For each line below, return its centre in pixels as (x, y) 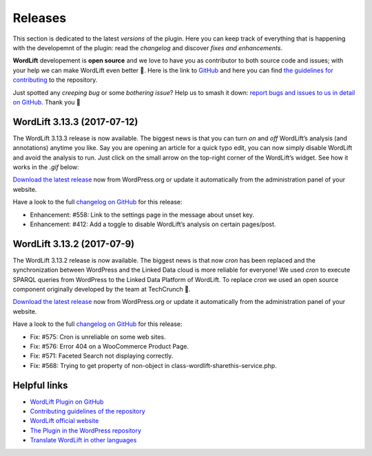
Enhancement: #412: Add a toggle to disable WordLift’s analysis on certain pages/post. (153, 224)
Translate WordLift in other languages (83, 440)
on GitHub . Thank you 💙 (46, 102)
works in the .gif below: (46, 167)
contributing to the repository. (55, 80)
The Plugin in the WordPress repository (85, 431)
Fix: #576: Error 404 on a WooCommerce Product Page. (110, 346)
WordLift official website (64, 421)
